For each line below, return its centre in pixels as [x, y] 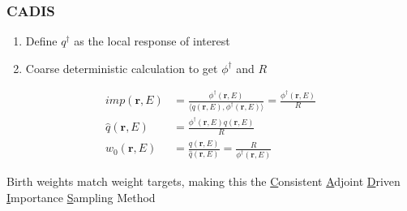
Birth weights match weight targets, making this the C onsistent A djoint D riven [203, 181]
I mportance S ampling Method [81, 197]
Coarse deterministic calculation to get [122, 68]
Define [41, 41]
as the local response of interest [152, 41]
